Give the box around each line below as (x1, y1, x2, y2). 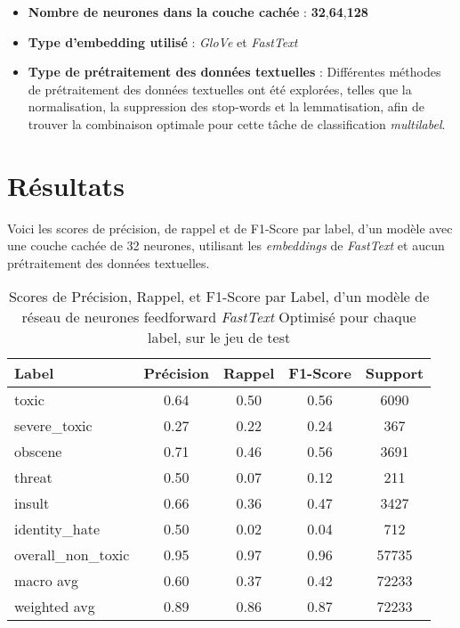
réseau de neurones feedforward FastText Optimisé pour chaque (21, 306, 416, 328)
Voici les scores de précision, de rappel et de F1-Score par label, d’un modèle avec (7, 218, 453, 237)
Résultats (7, 167, 125, 203)
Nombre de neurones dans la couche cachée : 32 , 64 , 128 (28, 3, 368, 20)
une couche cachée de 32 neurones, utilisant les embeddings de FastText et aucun (7, 236, 445, 255)
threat (14, 467, 52, 488)
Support (365, 363, 424, 384)
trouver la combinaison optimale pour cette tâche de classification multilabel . (28, 114, 446, 133)
